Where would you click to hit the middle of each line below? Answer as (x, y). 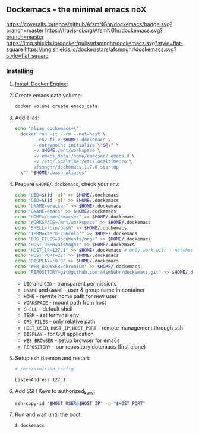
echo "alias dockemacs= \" (47, 128)
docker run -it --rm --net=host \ (63, 134)
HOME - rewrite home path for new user (70, 296)
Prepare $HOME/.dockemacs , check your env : (67, 184)
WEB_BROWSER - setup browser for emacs (72, 340)
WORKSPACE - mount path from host (65, 302)
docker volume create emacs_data (56, 106)
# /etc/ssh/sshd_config (44, 369)
